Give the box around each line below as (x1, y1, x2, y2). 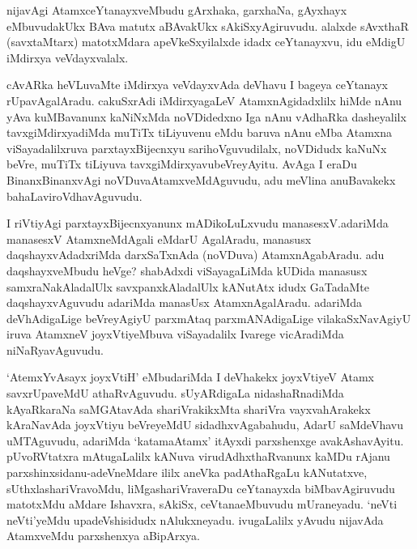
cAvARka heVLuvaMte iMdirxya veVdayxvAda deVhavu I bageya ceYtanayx (6, 76, 389, 93)
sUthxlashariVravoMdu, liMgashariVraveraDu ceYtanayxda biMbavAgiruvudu (6, 479, 395, 496)
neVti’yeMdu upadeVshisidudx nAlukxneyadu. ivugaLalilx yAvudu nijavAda (6, 511, 384, 528)
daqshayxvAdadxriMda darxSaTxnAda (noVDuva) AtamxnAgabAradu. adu (6, 246, 385, 263)
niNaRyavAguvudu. (6, 341, 104, 358)
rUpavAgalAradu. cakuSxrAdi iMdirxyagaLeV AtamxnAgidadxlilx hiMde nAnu (6, 91, 402, 109)
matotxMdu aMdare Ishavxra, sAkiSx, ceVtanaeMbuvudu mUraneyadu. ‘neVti (6, 496, 398, 513)
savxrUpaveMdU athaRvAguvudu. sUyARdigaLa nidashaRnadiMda (6, 385, 344, 402)
